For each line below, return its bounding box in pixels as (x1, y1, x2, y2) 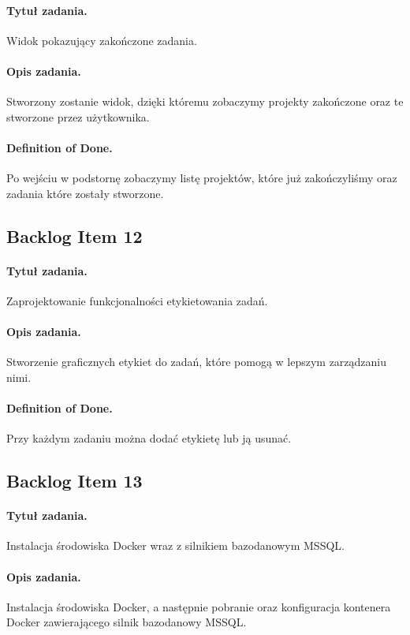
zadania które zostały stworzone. (6, 185, 164, 201)
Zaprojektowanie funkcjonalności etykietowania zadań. (6, 292, 268, 308)
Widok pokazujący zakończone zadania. (6, 32, 197, 48)
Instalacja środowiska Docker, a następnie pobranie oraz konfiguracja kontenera (6, 598, 391, 614)
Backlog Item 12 (6, 223, 143, 248)
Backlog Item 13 (6, 469, 143, 493)
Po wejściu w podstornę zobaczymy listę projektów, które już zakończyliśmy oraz (6, 170, 397, 186)
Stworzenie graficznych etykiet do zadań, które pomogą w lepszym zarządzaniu (6, 353, 387, 370)
